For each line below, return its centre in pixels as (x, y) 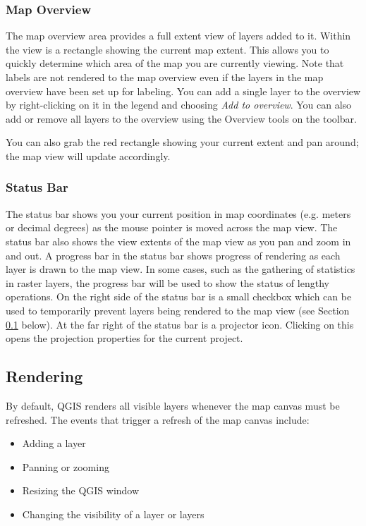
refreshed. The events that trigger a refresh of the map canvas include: (158, 419)
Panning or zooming (66, 466)
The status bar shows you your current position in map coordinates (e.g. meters (178, 213)
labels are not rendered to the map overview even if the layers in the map (165, 77)
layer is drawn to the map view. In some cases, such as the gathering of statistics (181, 269)
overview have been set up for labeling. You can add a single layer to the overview (183, 91)
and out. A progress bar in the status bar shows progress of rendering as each (173, 255)
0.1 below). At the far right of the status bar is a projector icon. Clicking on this (180, 324)
